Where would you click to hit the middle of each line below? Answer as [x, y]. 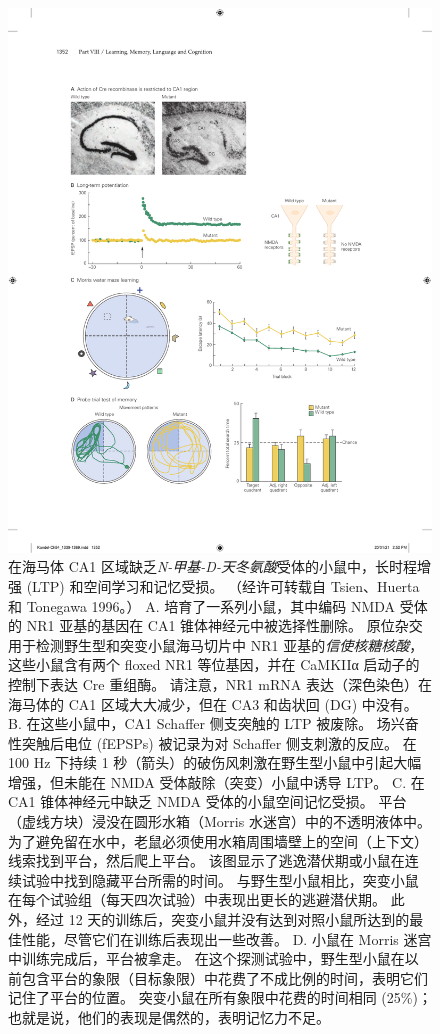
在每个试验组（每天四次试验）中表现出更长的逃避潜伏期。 [197, 899]
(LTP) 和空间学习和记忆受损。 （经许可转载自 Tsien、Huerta [223, 585]
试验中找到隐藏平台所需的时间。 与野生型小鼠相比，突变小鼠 [220, 879]
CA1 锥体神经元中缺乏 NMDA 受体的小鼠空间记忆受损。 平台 [207, 801]
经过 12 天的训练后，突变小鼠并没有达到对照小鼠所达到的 [222, 919]
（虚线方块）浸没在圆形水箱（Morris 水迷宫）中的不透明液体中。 [219, 821]
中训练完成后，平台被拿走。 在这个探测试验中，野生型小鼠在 [206, 958]
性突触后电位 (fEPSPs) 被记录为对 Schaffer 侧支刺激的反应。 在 [212, 742]
